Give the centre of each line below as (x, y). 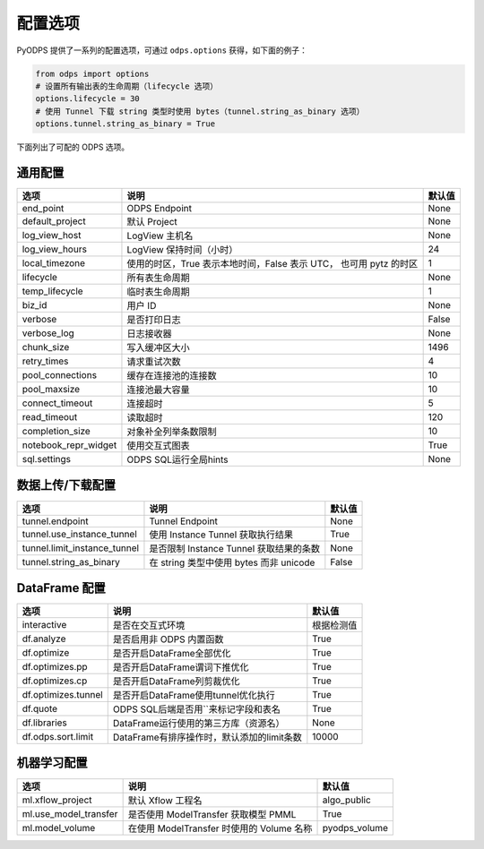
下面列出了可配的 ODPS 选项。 (73, 147)
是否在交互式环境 (149, 625)
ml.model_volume (59, 828)
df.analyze (44, 639)
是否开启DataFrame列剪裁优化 (176, 682)
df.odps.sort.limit (58, 737)
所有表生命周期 (158, 278)
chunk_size (46, 347)
